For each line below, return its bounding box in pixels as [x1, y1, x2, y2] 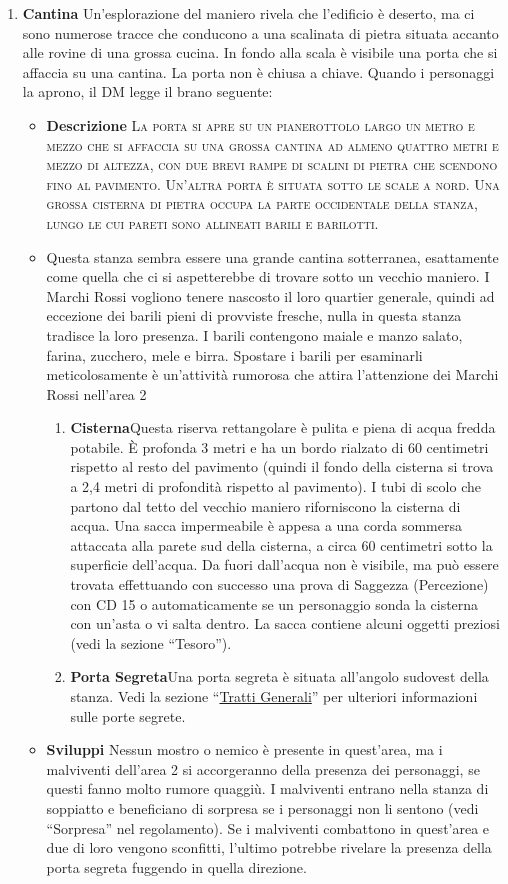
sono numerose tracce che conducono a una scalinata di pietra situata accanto [22, 22, 499, 43]
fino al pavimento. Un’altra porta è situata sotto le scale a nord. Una [46, 173, 500, 194]
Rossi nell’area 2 [46, 383, 147, 404]
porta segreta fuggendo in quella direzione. [46, 856, 307, 877]
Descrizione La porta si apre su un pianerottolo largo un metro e [46, 114, 475, 135]
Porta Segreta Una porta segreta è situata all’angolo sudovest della [70, 666, 489, 687]
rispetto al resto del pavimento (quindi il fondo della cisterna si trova [70, 456, 494, 477]
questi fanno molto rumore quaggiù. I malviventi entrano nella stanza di [46, 778, 489, 799]
